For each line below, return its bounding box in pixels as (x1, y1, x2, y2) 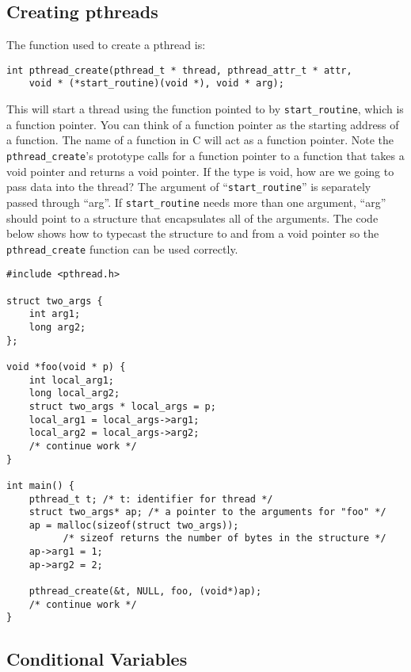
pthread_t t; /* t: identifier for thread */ (29, 493, 273, 505)
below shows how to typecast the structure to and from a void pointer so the (6, 225, 379, 242)
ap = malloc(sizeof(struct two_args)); (29, 519, 239, 531)
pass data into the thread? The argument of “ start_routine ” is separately (6, 178, 371, 195)
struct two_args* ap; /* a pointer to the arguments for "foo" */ (29, 506, 386, 518)
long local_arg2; (29, 388, 120, 399)
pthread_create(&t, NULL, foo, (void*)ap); (29, 586, 262, 598)
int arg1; (29, 308, 81, 320)
